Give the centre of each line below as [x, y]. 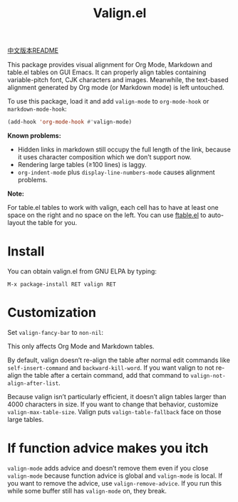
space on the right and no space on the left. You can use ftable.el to [107, 215]
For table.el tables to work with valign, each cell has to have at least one [113, 208]
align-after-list [33, 383]
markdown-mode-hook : [37, 109]
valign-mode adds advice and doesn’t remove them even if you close [108, 468]
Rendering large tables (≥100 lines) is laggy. [82, 165]
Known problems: [35, 136]
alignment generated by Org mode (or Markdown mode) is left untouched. [116, 88]
